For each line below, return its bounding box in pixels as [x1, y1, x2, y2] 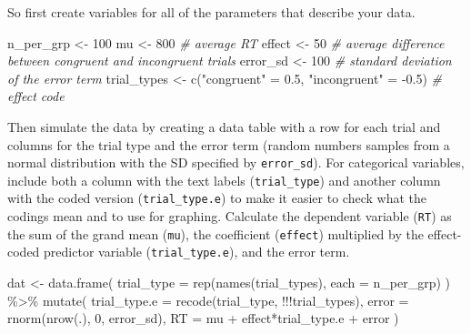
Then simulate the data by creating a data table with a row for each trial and [7, 116, 441, 136]
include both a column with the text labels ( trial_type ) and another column [7, 170, 441, 189]
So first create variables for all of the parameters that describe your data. [7, 3, 416, 21]
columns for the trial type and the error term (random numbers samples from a [7, 135, 450, 154]
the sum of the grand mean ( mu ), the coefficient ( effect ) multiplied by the [7, 224, 424, 243]
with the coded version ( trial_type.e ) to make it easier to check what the [7, 188, 426, 207]
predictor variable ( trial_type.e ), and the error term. [44, 242, 350, 261]
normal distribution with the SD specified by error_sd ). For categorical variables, [7, 153, 465, 172]
